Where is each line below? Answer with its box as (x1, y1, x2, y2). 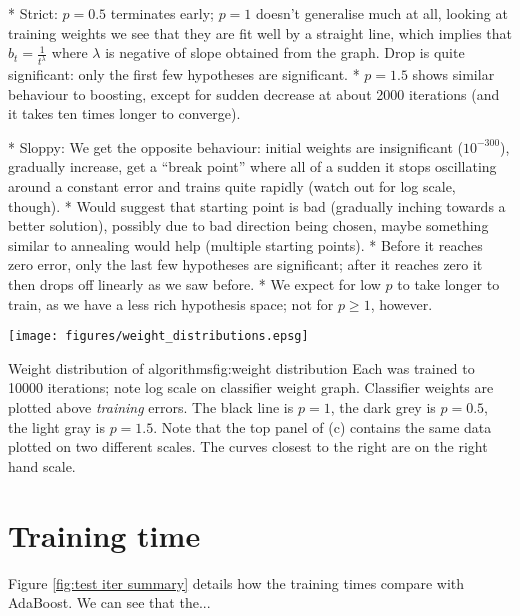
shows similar (412, 64, 495, 85)
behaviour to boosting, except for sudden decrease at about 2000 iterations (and (8, 83, 500, 104)
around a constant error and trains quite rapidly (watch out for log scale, (8, 176, 456, 197)
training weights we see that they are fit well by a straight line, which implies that (8, 22, 512, 43)
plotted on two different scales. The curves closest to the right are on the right (8, 436, 488, 457)
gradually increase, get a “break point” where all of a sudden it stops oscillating (8, 156, 497, 177)
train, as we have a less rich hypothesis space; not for (8, 293, 334, 314)
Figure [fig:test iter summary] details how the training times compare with (8, 572, 465, 593)
